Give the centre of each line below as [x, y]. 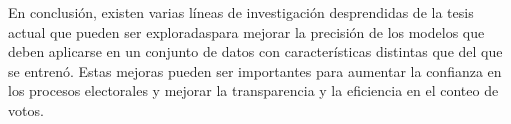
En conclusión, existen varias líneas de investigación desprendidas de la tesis [241, 12]
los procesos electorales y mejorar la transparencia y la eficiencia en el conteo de [253, 90]
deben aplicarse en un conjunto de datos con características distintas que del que [255, 51]
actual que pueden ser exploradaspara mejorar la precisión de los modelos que [246, 31]
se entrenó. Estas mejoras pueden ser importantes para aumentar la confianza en [255, 70]
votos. [26, 109]
